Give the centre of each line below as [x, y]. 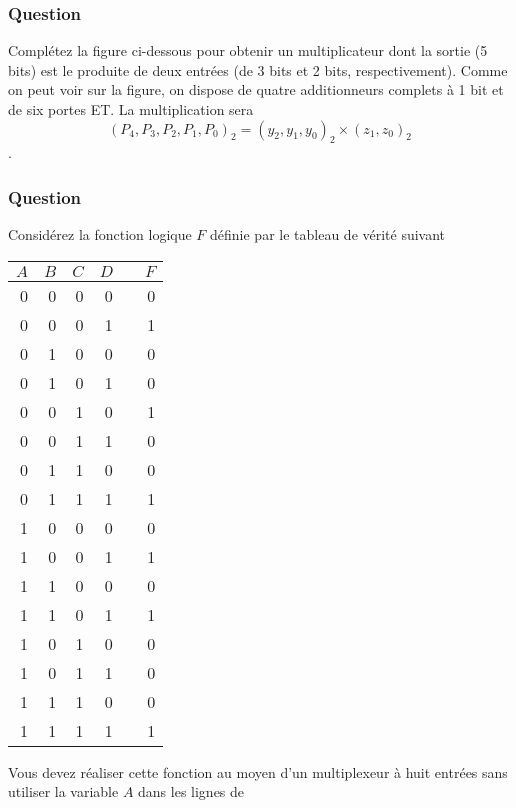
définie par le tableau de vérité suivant [328, 234]
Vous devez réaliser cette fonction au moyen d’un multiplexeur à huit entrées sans [258, 771]
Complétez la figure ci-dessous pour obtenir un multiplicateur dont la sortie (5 [248, 50]
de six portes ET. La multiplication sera [131, 109]
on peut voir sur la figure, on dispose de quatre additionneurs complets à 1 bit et [256, 89]
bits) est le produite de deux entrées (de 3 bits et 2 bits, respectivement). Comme [258, 69]
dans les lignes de [191, 791]
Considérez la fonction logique [100, 234]
